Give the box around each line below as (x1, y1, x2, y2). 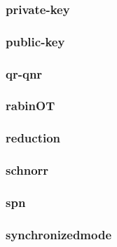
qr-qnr (6, 65, 43, 82)
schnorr (6, 161, 49, 179)
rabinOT (6, 97, 55, 114)
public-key (6, 32, 65, 50)
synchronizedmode (6, 225, 112, 243)
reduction (6, 129, 61, 147)
